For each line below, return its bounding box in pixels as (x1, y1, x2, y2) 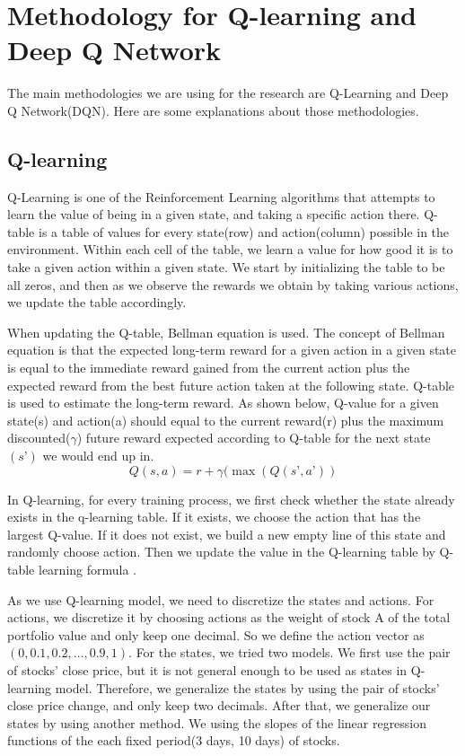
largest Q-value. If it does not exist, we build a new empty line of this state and (7, 524, 446, 543)
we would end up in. (42, 446, 154, 465)
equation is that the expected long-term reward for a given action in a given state (7, 340, 457, 359)
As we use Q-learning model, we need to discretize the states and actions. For (7, 590, 434, 609)
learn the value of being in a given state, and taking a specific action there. (7, 205, 420, 224)
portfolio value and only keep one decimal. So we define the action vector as (7, 625, 425, 644)
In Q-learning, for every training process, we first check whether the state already (7, 489, 455, 508)
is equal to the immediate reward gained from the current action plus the (7, 358, 410, 377)
